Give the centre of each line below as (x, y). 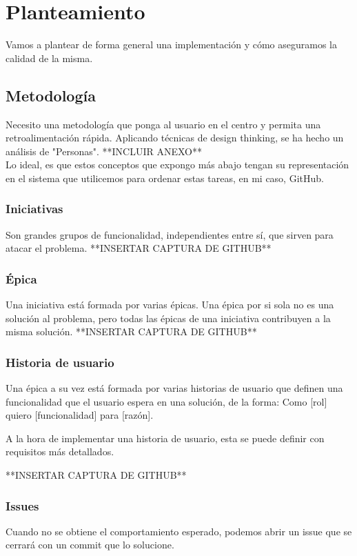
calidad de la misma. (49, 58)
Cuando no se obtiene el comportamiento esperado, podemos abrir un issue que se (179, 531)
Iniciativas (34, 209)
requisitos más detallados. (60, 451)
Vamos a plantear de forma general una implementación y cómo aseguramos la (172, 44)
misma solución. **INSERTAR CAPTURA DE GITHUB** (131, 331)
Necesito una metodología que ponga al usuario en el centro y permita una (163, 124)
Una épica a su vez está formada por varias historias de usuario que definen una (174, 388)
